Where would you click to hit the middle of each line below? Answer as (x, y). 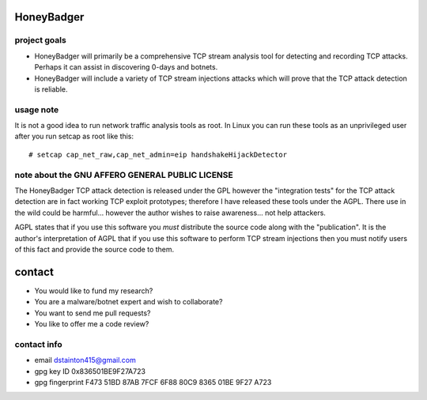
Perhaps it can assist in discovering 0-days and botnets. (126, 67)
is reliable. (51, 89)
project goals (40, 40)
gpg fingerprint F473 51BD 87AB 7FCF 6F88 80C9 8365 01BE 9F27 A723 (153, 382)
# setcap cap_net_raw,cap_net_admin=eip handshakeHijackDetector (158, 155)
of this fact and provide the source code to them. (94, 249)
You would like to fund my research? (94, 291)
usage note (37, 109)
